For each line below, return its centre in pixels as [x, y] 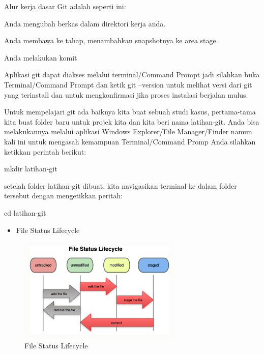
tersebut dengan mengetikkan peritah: [64, 196]
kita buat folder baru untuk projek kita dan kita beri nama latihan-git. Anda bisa [132, 121]
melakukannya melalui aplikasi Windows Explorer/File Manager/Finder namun [128, 131]
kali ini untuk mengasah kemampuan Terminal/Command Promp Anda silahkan [130, 141]
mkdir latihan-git [31, 169]
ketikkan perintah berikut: [45, 151]
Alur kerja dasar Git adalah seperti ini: [65, 6]
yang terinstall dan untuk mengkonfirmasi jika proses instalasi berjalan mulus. [126, 94]
